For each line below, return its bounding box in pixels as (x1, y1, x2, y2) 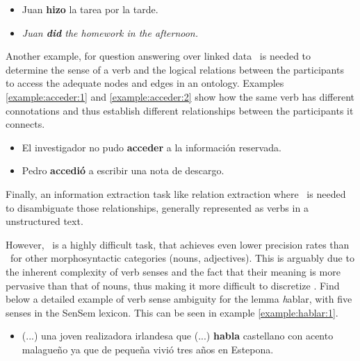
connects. (6, 117, 45, 131)
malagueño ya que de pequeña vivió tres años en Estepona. (22, 342, 274, 356)
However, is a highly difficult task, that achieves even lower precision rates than (6, 237, 350, 251)
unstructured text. (6, 214, 83, 228)
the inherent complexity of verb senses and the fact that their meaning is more (6, 264, 341, 278)
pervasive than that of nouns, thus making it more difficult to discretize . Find (6, 278, 340, 292)
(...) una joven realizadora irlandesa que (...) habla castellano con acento (22, 328, 334, 343)
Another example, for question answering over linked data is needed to (6, 49, 311, 63)
